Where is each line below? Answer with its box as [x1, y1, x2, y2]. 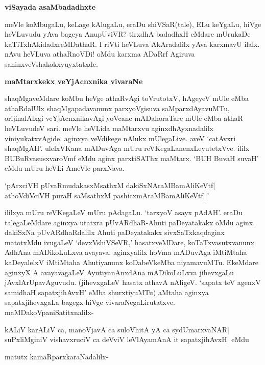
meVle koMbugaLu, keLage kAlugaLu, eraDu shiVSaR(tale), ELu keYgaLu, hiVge [5, 18, 261, 29]
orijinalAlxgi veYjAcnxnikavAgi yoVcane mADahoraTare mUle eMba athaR [5, 113, 243, 123]
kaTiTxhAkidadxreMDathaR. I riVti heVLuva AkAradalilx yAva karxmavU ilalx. [5, 38, 260, 49]
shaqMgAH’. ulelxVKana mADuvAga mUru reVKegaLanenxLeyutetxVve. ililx [5, 143, 250, 153]
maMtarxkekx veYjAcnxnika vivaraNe [5, 75, 143, 86]
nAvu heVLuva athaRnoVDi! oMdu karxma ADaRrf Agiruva [5, 48, 195, 59]
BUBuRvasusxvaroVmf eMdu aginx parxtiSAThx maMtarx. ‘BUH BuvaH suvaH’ [5, 152, 259, 163]
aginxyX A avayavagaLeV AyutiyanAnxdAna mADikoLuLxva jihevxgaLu [5, 267, 234, 277]
